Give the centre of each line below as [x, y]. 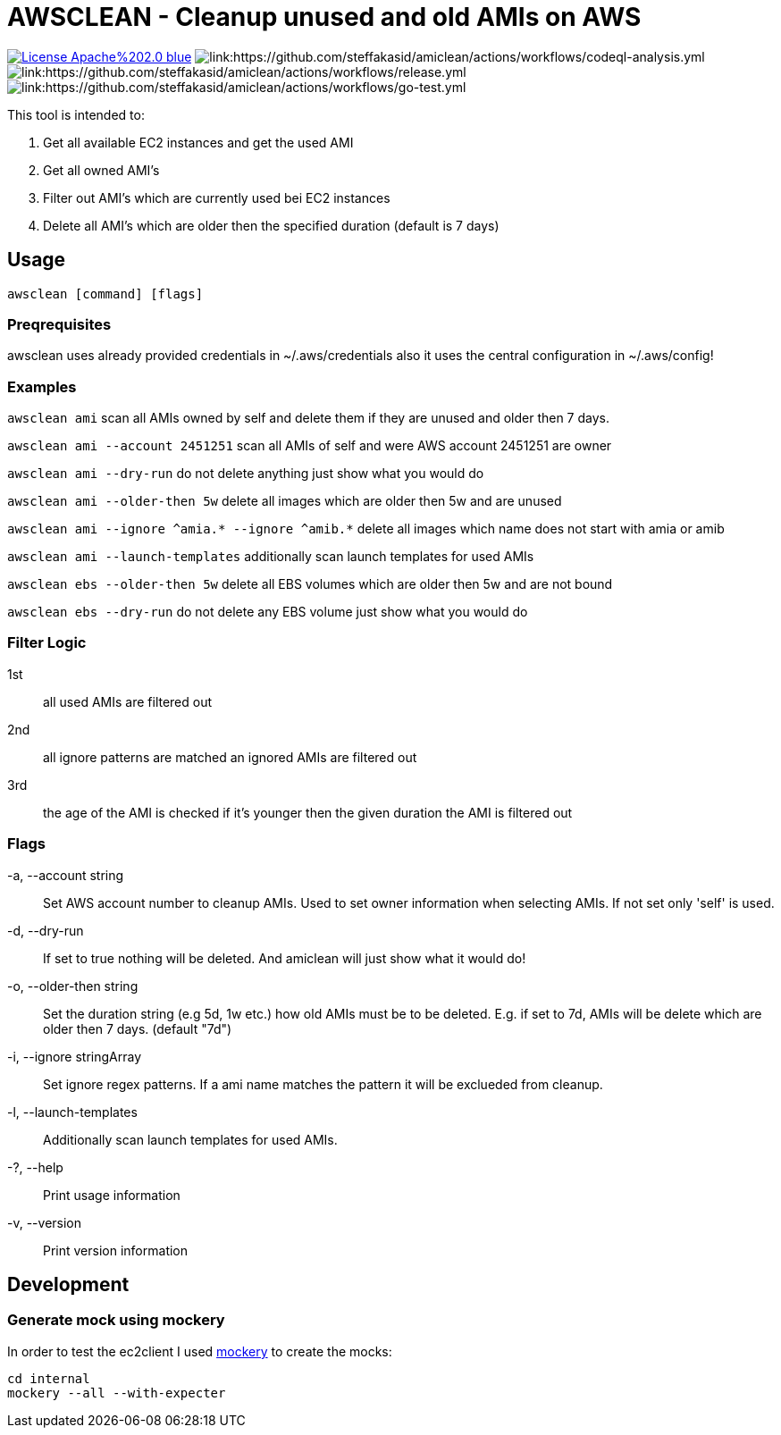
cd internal [49, 1378]
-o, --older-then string [73, 986]
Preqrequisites [59, 324]
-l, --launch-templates [72, 1112]
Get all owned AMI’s [101, 170]
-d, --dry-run [46, 930]
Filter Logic [47, 643]
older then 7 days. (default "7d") [138, 1028]
